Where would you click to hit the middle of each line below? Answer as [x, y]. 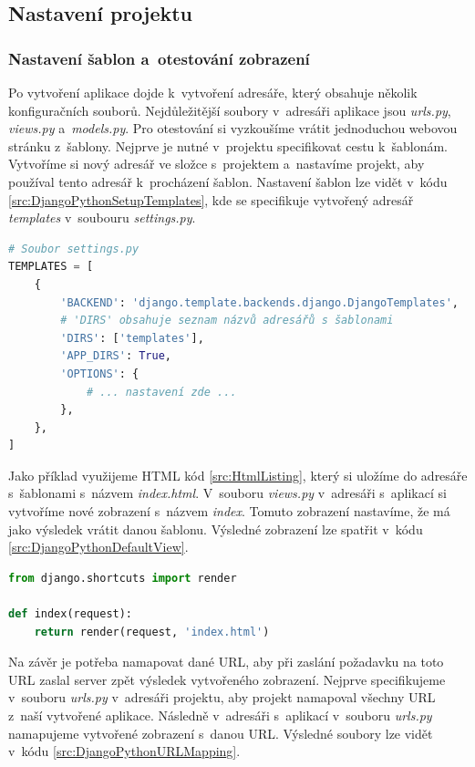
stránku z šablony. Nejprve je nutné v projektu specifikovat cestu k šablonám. [228, 145]
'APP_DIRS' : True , [116, 356]
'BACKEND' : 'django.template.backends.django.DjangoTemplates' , [259, 302]
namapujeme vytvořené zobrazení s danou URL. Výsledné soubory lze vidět [221, 733]
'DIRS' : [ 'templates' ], [132, 338]
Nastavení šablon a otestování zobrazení [159, 58]
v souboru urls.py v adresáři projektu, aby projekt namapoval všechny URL [222, 697]
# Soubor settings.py [74, 249]
